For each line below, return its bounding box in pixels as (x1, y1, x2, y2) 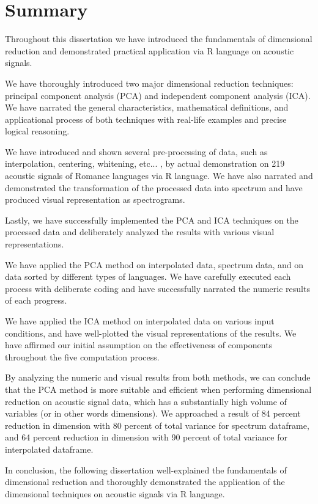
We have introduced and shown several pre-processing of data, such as (5, 145, 268, 158)
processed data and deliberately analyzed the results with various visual (5, 225, 275, 238)
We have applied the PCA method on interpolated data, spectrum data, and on (5, 258, 304, 271)
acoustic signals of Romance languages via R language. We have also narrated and (5, 169, 313, 182)
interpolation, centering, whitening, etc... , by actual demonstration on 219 (5, 157, 285, 170)
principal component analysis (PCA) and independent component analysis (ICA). (5, 89, 311, 101)
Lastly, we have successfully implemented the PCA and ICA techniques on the (5, 213, 298, 226)
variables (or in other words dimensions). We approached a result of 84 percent (5, 407, 301, 420)
